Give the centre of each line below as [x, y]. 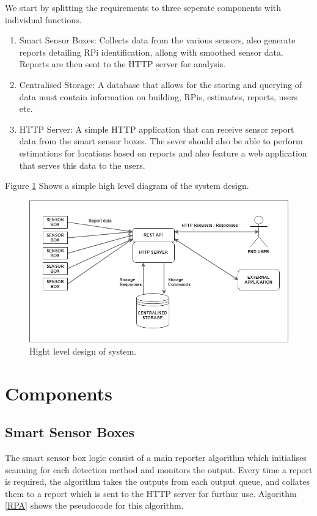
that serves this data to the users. [82, 165]
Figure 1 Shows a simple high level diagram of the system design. [127, 186]
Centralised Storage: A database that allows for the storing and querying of [160, 84]
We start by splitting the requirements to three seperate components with [143, 7]
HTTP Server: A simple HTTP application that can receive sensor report [157, 129]
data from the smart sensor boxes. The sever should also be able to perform [161, 141]
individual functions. [43, 19]
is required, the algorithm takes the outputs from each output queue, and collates [158, 481]
